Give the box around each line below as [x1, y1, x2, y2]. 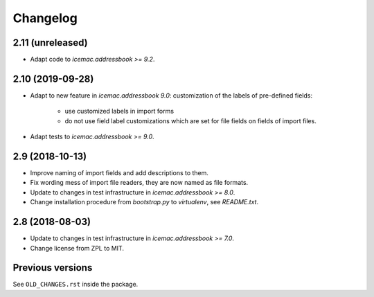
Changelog [12, 10, 78, 26]
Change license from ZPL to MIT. [30, 244, 125, 252]
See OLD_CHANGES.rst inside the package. [12, 280, 139, 289]
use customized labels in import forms [64, 107, 175, 116]
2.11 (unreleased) [12, 37, 88, 48]
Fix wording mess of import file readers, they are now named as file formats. [30, 179, 249, 187]
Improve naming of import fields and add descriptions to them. [30, 169, 209, 177]
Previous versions [12, 262, 93, 273]
